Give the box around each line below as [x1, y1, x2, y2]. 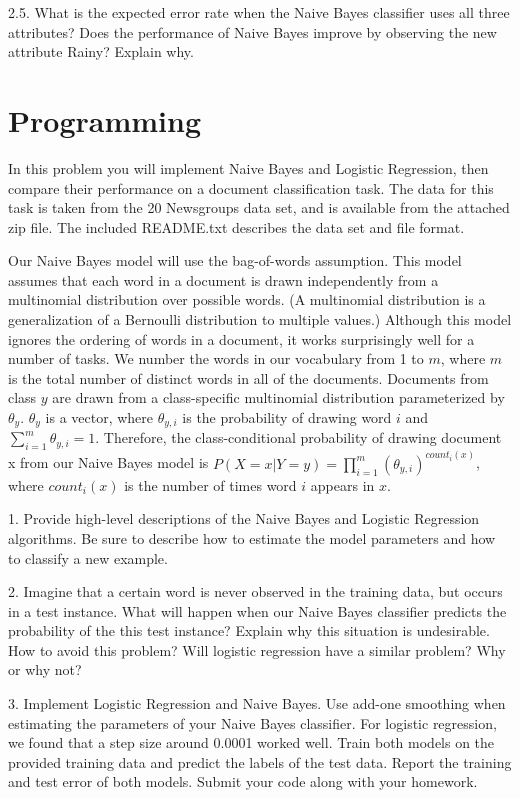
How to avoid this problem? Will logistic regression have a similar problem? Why [8, 639, 506, 660]
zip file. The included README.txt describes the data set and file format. [8, 216, 465, 237]
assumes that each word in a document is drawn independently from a [8, 269, 439, 290]
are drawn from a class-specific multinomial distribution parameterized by [52, 387, 505, 408]
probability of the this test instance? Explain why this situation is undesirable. [8, 620, 490, 641]
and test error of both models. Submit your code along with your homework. [8, 771, 478, 792]
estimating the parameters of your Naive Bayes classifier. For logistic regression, [8, 712, 497, 733]
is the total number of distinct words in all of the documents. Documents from [8, 367, 489, 388]
